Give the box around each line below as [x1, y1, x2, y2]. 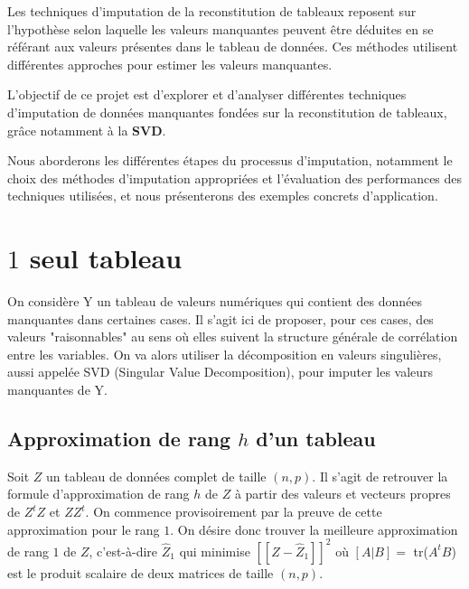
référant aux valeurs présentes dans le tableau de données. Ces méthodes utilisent [7, 37, 458, 56]
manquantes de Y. [7, 380, 108, 399]
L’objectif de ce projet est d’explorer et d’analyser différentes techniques [7, 85, 407, 104]
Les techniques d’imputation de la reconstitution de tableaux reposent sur [7, 2, 417, 20]
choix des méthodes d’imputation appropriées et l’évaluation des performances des [7, 168, 463, 187]
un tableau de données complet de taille [46, 466, 267, 485]
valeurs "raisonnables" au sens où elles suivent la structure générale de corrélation [7, 327, 458, 346]
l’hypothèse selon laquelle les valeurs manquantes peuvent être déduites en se [7, 19, 434, 38]
